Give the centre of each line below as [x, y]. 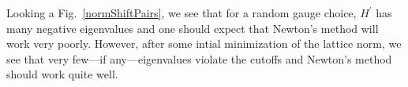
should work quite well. [62, 74]
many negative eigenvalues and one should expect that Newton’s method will [193, 28]
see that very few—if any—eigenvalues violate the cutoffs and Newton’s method [199, 58]
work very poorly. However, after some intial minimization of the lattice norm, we [204, 43]
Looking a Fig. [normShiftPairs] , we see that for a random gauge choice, [182, 13]
